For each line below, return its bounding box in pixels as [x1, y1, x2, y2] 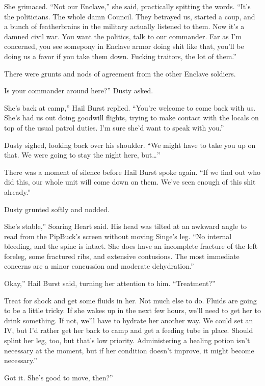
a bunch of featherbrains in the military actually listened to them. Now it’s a [4, 21, 245, 32]
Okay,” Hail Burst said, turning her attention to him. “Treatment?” [4, 278, 216, 289]
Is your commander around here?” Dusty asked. [4, 85, 153, 96]
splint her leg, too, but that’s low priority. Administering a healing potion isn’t [4, 335, 250, 346]
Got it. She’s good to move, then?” [4, 372, 113, 382]
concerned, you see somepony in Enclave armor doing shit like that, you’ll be [4, 41, 244, 52]
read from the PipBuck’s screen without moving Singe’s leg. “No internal [4, 230, 232, 241]
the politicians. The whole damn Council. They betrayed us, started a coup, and [4, 11, 255, 21]
